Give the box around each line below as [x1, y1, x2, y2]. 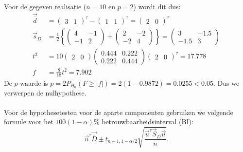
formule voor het [4, 116, 53, 127]
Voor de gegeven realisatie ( [4, 1, 87, 11]
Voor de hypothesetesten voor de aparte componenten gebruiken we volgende [4, 107, 233, 117]
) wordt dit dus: [133, 1, 181, 11]
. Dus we [213, 77, 240, 88]
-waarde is [17, 77, 48, 88]
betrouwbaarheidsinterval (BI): [102, 116, 193, 127]
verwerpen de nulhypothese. [4, 88, 87, 98]
